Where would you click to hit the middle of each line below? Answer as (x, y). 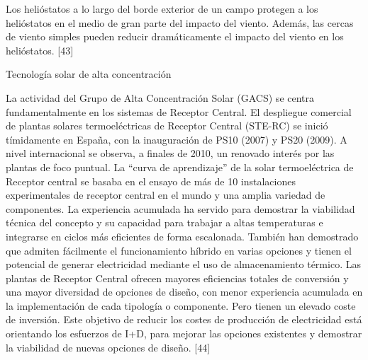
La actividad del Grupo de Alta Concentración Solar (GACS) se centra (160, 97)
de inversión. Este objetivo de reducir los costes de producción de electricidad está (184, 319)
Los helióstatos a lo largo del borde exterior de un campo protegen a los (162, 8)
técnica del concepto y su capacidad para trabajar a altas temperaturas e (165, 222)
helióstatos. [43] (40, 50)
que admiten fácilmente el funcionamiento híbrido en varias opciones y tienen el (179, 250)
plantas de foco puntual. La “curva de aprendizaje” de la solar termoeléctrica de (180, 167)
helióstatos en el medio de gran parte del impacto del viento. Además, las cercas (180, 22)
